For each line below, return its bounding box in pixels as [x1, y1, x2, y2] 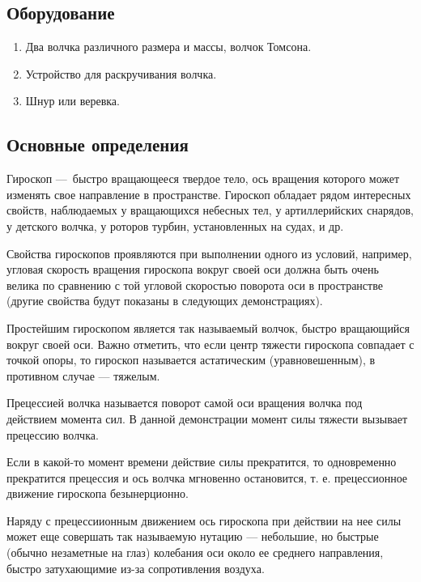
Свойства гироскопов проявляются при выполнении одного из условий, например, [6, 244, 412, 261]
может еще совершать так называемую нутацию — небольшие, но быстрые [6, 528, 379, 545]
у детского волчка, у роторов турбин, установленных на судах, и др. [6, 217, 344, 234]
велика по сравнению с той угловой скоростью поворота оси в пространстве [6, 276, 383, 293]
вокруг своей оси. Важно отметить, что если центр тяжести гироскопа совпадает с [6, 335, 415, 352]
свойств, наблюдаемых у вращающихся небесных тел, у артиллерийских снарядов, [6, 202, 415, 219]
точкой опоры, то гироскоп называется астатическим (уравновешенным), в [6, 351, 376, 368]
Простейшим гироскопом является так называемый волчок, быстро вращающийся [6, 319, 410, 336]
